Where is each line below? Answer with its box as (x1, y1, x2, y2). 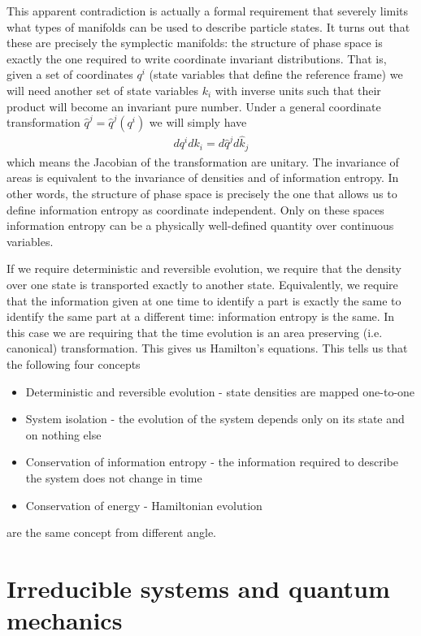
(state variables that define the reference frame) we (149, 66, 403, 83)
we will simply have (149, 114, 247, 131)
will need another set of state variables (7, 81, 198, 98)
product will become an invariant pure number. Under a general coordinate (7, 97, 381, 115)
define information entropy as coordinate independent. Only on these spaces (7, 201, 384, 218)
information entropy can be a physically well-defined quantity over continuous (7, 217, 394, 234)
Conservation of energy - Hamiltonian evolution (25, 496, 263, 513)
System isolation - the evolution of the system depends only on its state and (25, 410, 405, 427)
